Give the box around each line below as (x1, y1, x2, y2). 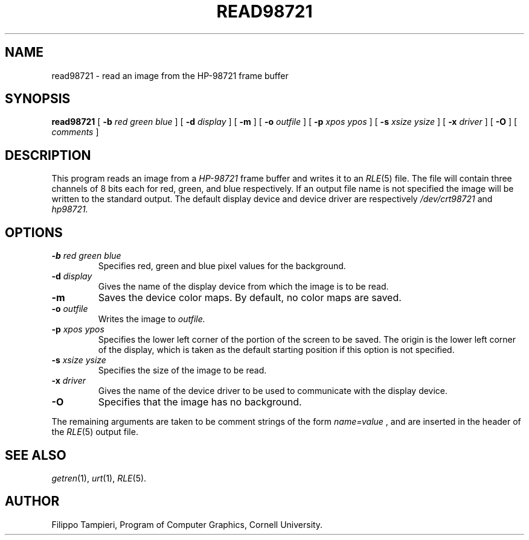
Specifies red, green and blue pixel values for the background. (98, 261, 346, 272)
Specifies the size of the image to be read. (98, 365, 267, 376)
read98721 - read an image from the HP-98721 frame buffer (51, 70, 289, 81)
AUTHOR (5, 494, 60, 509)
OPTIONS (5, 224, 63, 240)
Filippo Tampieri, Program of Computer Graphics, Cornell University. (51, 519, 323, 530)
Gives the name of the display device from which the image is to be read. (98, 281, 389, 292)
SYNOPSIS (5, 91, 71, 107)
